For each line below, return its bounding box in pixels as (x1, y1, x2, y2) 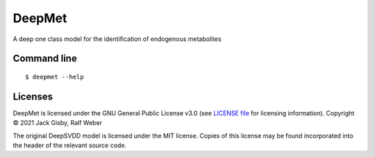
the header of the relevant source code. (12, 141, 127, 149)
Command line (12, 53, 78, 65)
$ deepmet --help (25, 73, 84, 81)
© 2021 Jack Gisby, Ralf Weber (12, 119, 103, 127)
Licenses (12, 90, 53, 102)
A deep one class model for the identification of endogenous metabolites (12, 35, 222, 43)
